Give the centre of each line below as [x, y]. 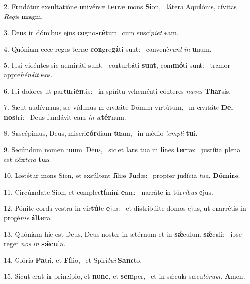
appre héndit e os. [28, 74]
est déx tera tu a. [28, 159]
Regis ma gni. [24, 16]
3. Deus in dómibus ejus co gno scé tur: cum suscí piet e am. [91, 32]
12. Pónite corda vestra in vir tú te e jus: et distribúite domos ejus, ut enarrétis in [125, 208]
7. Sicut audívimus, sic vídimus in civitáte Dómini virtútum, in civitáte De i [118, 107]
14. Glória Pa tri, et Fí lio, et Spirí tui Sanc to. [73, 259]
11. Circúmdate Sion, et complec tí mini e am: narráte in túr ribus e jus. [108, 191]
